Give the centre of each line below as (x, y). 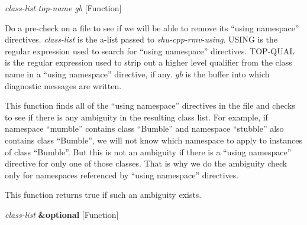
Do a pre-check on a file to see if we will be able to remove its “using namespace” (152, 27)
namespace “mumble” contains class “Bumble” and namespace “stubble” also (144, 128)
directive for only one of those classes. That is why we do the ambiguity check (146, 163)
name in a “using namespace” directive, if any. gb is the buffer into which (137, 74)
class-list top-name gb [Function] (63, 8)
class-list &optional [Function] (62, 214)
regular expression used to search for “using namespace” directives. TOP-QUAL (150, 50)
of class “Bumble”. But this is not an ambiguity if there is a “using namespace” (148, 151)
